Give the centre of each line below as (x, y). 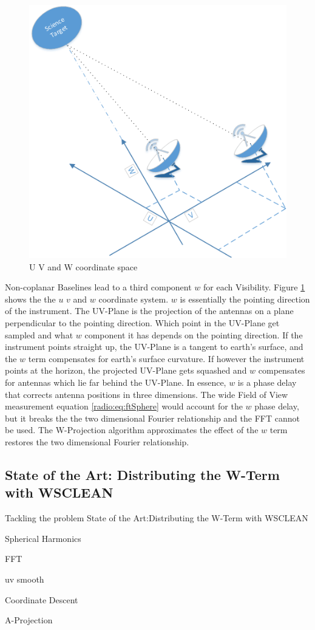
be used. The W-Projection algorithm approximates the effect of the (132, 430)
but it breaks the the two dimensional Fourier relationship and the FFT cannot (152, 418)
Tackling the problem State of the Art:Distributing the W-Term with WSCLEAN (157, 518)
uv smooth (25, 579)
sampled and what (39, 334)
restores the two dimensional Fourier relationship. (97, 441)
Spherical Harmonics (43, 538)
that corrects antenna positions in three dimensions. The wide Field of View (147, 394)
